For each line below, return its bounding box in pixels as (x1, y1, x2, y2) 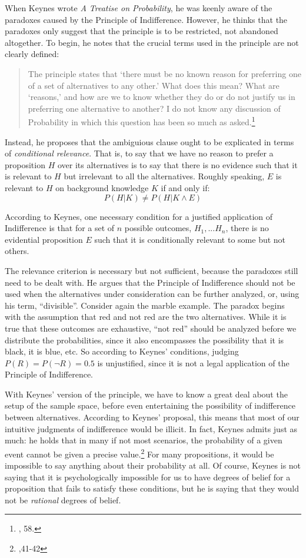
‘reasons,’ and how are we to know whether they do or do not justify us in (28, 91, 295, 103)
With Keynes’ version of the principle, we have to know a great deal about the (5, 387, 288, 400)
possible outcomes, (124, 222, 192, 234)
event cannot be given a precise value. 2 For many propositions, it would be (5, 446, 274, 460)
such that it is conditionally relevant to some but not (94, 233, 286, 245)
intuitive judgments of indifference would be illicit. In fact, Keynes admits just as (5, 422, 298, 435)
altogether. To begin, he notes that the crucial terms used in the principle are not (5, 36, 299, 48)
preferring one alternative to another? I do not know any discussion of (28, 102, 281, 114)
